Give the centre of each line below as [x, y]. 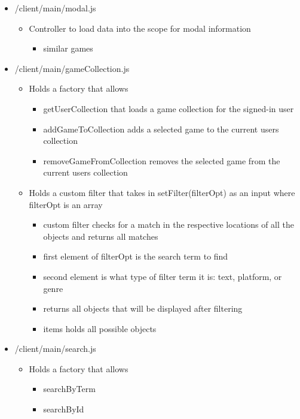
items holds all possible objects [100, 328]
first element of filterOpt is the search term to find [136, 256]
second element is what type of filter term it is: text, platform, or [163, 276]
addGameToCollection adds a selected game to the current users [161, 129]
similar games [68, 48]
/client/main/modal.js [55, 8]
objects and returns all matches [101, 236]
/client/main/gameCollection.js [72, 68]
